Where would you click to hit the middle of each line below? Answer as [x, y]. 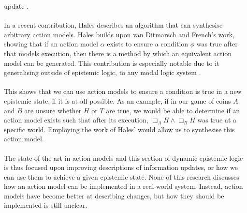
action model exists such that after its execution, [76, 120]
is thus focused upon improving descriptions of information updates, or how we [121, 167]
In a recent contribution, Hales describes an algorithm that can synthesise [113, 25]
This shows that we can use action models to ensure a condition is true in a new [123, 91]
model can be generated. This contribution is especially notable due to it [112, 63]
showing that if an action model [51, 44]
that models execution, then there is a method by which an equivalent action [118, 53]
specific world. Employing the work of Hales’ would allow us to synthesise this [119, 129]
